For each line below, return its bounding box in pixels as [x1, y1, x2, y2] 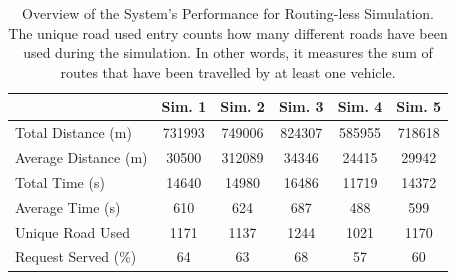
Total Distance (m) [15, 122, 132, 143]
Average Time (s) [15, 196, 121, 217]
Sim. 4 [337, 96, 383, 117]
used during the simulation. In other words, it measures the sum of [23, 42, 433, 63]
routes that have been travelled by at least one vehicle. [60, 61, 396, 82]
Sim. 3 [278, 96, 324, 117]
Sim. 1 [161, 96, 207, 117]
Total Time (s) [15, 171, 105, 192]
